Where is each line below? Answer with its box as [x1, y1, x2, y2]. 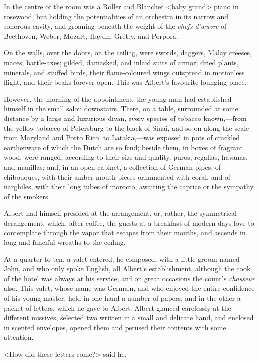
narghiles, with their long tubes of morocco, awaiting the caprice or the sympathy [4, 181, 254, 192]
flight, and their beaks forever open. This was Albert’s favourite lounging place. [4, 77, 247, 87]
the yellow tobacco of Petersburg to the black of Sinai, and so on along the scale [4, 122, 249, 133]
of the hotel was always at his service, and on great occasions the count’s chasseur [4, 273, 255, 283]
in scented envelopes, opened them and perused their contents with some [4, 322, 226, 332]
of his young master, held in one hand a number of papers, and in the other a [4, 293, 241, 303]
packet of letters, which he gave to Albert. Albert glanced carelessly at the [4, 302, 231, 313]
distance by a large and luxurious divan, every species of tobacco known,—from [4, 113, 247, 123]
